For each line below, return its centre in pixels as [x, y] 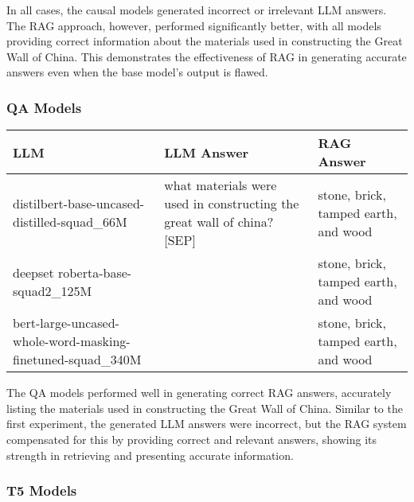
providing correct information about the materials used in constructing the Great [205, 41]
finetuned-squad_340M [77, 360]
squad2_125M [53, 290]
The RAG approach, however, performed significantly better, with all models [194, 25]
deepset [33, 272]
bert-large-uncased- [66, 323]
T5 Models [42, 490]
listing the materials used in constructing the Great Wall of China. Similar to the [205, 408]
